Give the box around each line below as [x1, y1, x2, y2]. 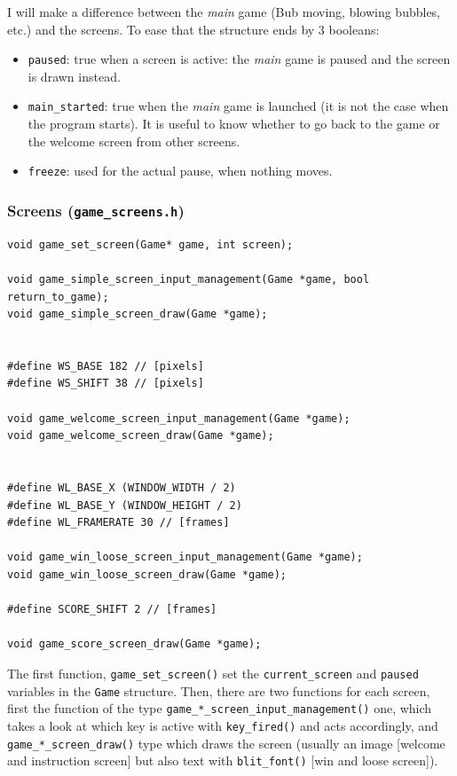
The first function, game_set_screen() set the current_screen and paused [7, 663, 419, 682]
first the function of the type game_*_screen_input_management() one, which [7, 699, 432, 717]
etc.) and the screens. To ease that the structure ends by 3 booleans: [7, 20, 380, 38]
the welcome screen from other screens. [28, 131, 240, 150]
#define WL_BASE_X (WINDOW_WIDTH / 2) [7, 482, 236, 495]
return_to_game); [7, 290, 109, 303]
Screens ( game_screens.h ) [7, 199, 185, 221]
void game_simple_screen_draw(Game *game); [7, 308, 268, 321]
